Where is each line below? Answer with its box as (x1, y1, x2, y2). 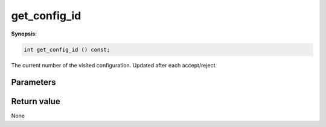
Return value (11, 96, 60, 107)
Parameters (11, 77, 56, 87)
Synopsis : (11, 30, 37, 37)
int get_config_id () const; (24, 46, 110, 53)
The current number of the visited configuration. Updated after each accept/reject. (11, 61, 217, 69)
